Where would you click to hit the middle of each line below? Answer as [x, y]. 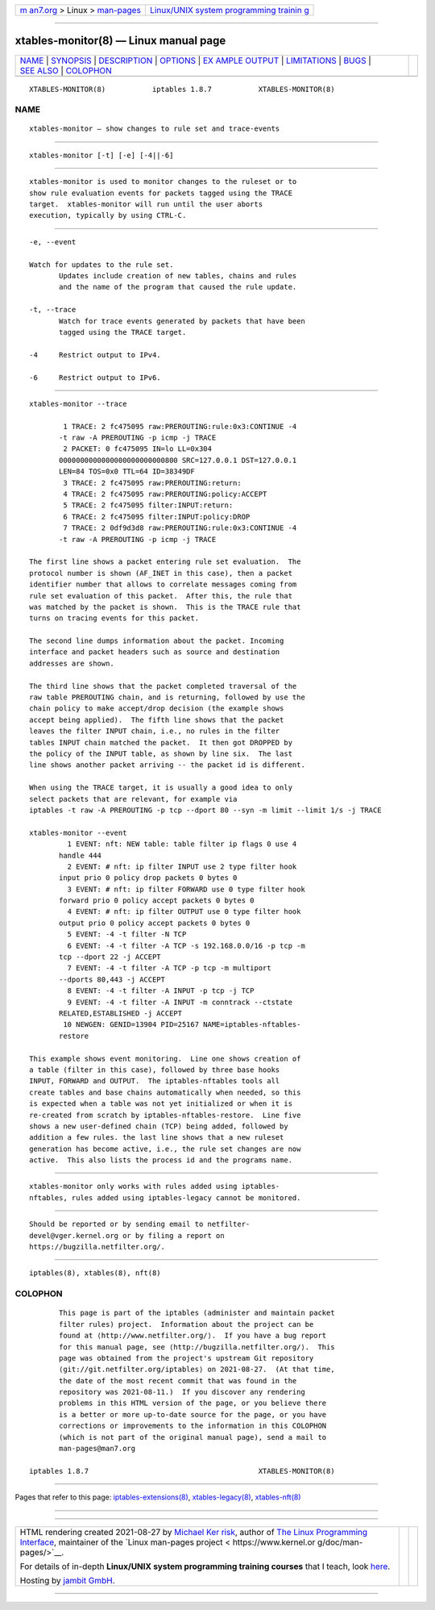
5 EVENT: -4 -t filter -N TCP [127, 934]
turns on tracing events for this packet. [114, 618]
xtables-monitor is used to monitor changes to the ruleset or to [163, 182]
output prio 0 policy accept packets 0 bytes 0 [155, 923]
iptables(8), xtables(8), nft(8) [95, 1273]
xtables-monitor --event [78, 832]
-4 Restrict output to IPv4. [95, 355]
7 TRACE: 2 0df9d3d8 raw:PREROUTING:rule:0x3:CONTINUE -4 [180, 528]
